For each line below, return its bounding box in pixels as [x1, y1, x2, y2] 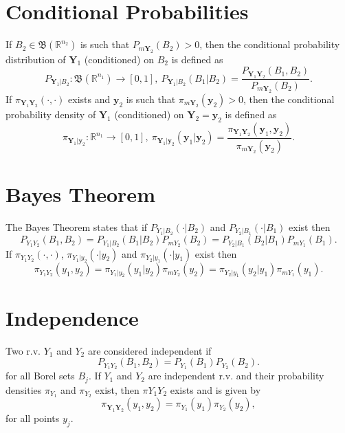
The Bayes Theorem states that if [5, 219, 148, 234]
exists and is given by [170, 382, 261, 397]
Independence [5, 303, 139, 331]
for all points [5, 411, 60, 425]
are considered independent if [87, 343, 212, 357]
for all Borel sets [5, 368, 75, 383]
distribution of [5, 52, 66, 66]
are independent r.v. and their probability [148, 368, 324, 383]
